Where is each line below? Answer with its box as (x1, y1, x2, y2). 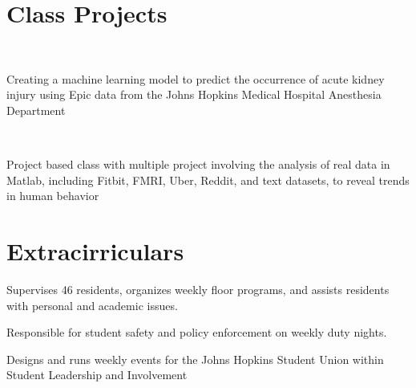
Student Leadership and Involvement (6, 366, 188, 383)
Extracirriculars (6, 235, 184, 268)
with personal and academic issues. (6, 296, 178, 313)
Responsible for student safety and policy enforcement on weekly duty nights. (6, 324, 387, 341)
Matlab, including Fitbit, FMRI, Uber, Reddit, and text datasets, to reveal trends (6, 171, 410, 188)
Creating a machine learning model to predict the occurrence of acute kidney (6, 70, 385, 87)
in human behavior (6, 187, 99, 204)
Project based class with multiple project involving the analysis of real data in (6, 156, 390, 173)
